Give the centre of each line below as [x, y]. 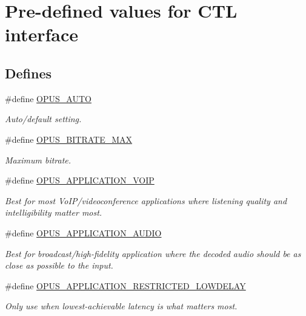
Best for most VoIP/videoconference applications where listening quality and [146, 200]
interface [42, 34]
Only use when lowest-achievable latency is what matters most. [121, 306]
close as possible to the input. [59, 265]
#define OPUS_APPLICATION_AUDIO [83, 232]
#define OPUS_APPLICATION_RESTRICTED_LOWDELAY [125, 285]
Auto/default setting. [43, 119]
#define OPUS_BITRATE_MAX [69, 139]
